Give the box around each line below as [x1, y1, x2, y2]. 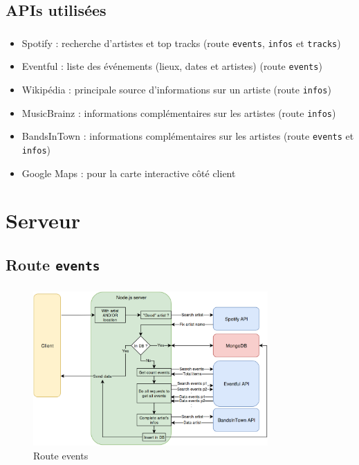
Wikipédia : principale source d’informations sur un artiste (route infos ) [21, 82, 331, 97]
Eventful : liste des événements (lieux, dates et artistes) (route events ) [21, 59, 322, 73]
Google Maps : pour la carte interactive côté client [21, 165, 236, 180]
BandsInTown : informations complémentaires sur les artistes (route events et [21, 129, 354, 143]
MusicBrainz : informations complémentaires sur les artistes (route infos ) [21, 105, 336, 120]
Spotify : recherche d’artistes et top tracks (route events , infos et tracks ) [21, 35, 341, 50]
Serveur [6, 206, 80, 235]
